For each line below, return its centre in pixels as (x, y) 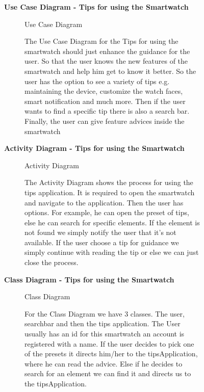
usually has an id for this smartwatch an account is (105, 334)
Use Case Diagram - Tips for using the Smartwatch (96, 7)
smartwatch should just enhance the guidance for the (107, 51)
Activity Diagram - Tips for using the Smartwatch (94, 148)
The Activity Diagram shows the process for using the (109, 182)
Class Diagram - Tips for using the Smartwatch (89, 279)
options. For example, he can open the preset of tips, (107, 212)
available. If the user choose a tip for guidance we (102, 242)
